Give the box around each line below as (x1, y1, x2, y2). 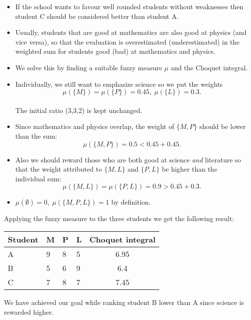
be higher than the (162, 164, 218, 174)
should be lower (199, 121, 246, 131)
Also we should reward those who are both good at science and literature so (15, 154, 241, 164)
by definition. (111, 197, 151, 207)
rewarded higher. (4, 306, 54, 317)
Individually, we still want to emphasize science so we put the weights (15, 79, 223, 89)
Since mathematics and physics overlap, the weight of (15, 121, 174, 131)
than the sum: (15, 130, 57, 141)
